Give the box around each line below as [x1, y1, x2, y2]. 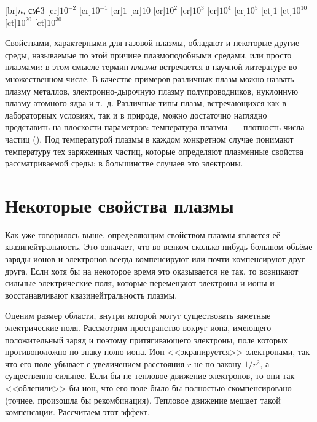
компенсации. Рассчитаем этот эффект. [5, 405, 150, 418]
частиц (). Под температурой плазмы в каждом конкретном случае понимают [5, 132, 294, 145]
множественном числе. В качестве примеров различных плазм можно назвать [5, 72, 294, 85]
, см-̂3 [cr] [23, 4, 60, 16]
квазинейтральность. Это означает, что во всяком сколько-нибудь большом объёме [5, 240, 313, 253]
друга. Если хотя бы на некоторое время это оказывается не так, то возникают [5, 264, 299, 277]
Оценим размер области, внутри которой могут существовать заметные [5, 309, 271, 322]
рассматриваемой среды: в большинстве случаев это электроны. [5, 157, 243, 170]
